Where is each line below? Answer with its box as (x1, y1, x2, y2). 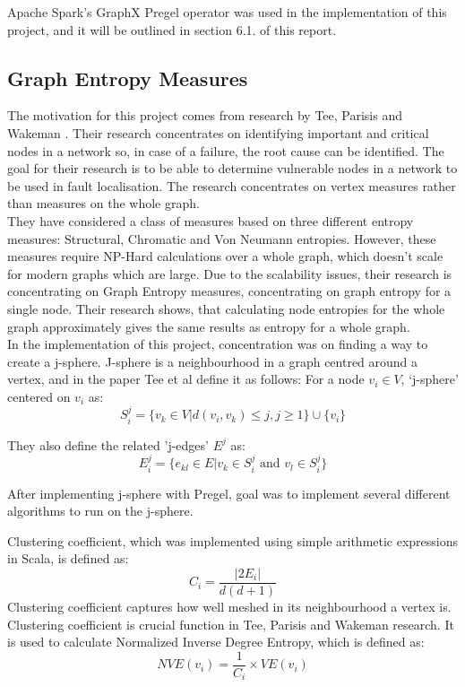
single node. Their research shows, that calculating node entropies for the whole (7, 299, 445, 317)
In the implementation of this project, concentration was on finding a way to (7, 335, 428, 353)
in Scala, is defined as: (7, 549, 129, 568)
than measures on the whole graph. (7, 194, 200, 213)
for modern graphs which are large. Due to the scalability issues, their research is (7, 264, 452, 283)
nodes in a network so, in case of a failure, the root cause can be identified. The (7, 141, 444, 160)
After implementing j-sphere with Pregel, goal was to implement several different (7, 483, 451, 502)
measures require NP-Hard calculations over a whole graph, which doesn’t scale (7, 247, 443, 265)
